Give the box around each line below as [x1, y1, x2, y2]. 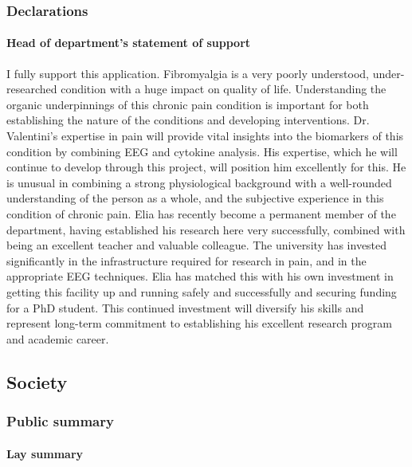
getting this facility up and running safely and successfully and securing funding [6, 283, 397, 300]
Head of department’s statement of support [6, 34, 251, 51]
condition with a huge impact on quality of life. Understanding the [61, 80, 386, 97]
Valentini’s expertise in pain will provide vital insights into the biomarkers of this [6, 128, 404, 144]
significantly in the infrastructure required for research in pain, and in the [6, 252, 367, 269]
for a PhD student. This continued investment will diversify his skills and [6, 299, 364, 316]
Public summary [6, 411, 114, 431]
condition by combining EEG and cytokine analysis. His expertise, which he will [6, 143, 398, 159]
